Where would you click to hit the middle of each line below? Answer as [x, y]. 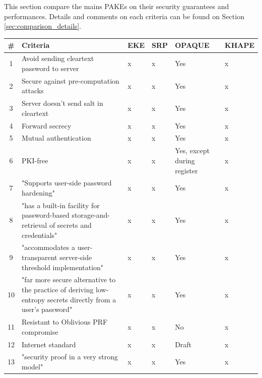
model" [32, 366]
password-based [46, 215]
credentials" [40, 235]
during [185, 160]
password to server [50, 68]
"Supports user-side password [67, 183]
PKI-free [35, 160]
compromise [40, 331]
